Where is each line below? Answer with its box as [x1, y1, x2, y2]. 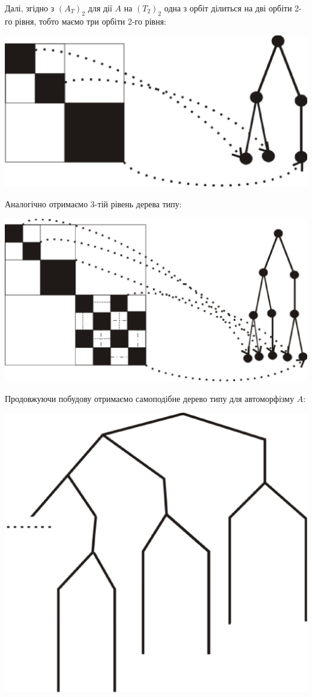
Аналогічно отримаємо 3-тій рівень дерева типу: [5, 197, 182, 210]
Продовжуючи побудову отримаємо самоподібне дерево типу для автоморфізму [5, 392, 294, 404]
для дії [88, 2, 112, 14]
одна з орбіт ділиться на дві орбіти [164, 2, 292, 14]
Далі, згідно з [5, 2, 55, 14]
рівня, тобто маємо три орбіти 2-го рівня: [15, 14, 166, 27]
